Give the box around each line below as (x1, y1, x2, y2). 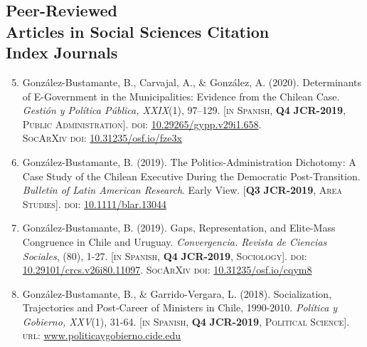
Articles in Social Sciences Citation (6, 20, 270, 42)
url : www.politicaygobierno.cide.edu (22, 328, 181, 343)
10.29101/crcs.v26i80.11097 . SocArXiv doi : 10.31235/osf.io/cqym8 (22, 262, 312, 277)
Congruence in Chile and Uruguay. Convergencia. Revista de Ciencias (22, 234, 327, 249)
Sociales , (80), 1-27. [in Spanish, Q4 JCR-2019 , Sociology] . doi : (22, 248, 307, 263)
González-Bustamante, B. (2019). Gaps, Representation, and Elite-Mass (22, 220, 336, 235)
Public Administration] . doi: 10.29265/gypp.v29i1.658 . (22, 116, 262, 131)
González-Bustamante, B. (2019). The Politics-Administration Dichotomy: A (22, 154, 356, 169)
